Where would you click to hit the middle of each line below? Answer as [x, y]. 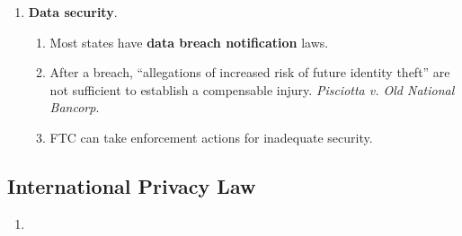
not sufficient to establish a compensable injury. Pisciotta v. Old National [252, 89]
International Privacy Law [132, 185]
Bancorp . [75, 107]
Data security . [73, 12]
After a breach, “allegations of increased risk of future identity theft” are [250, 72]
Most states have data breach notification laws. [189, 42]
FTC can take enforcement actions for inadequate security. [211, 137]
